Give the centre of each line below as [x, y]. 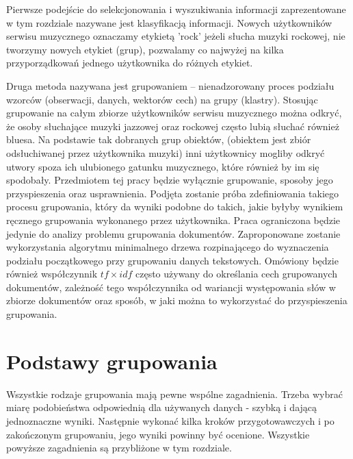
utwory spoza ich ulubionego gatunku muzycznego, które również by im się [163, 166]
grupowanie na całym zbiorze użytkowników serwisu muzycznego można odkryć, [174, 113]
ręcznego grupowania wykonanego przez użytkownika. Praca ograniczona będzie [173, 220]
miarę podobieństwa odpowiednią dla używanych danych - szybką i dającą [162, 407]
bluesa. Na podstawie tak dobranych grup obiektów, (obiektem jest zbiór [159, 139]
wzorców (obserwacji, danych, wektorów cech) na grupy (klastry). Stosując [162, 99]
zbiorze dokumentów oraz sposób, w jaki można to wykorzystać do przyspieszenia [177, 300]
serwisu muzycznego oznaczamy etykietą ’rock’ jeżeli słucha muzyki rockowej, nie [176, 36]
